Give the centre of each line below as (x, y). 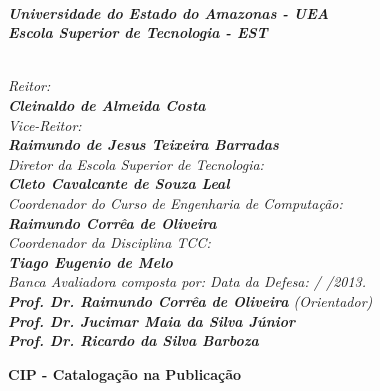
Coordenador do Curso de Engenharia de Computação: (175, 202)
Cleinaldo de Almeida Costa (107, 104)
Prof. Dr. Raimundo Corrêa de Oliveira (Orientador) (190, 300)
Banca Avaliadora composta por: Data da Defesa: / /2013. (187, 281)
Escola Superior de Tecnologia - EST (138, 32)
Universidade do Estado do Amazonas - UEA (168, 12)
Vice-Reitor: (45, 124)
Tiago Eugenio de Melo (90, 261)
